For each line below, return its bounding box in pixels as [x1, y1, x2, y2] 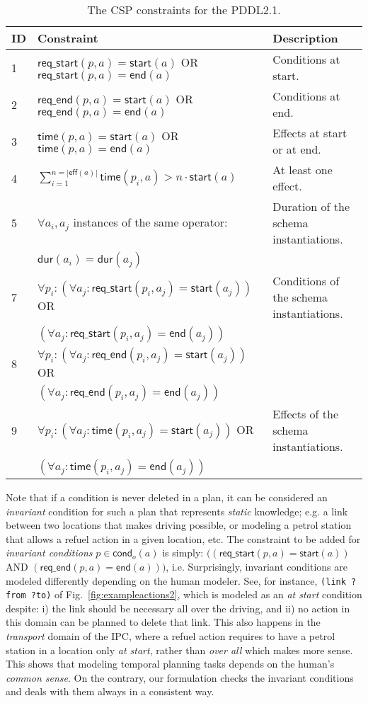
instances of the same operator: [73, 214, 228, 231]
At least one [272, 161, 333, 178]
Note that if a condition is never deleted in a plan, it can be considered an [6, 490, 328, 504]
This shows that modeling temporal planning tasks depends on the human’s [6, 656, 335, 671]
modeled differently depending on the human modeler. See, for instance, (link [6, 573, 346, 588]
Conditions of [272, 273, 340, 289]
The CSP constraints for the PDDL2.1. [87, 1, 281, 18]
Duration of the [272, 198, 350, 215]
